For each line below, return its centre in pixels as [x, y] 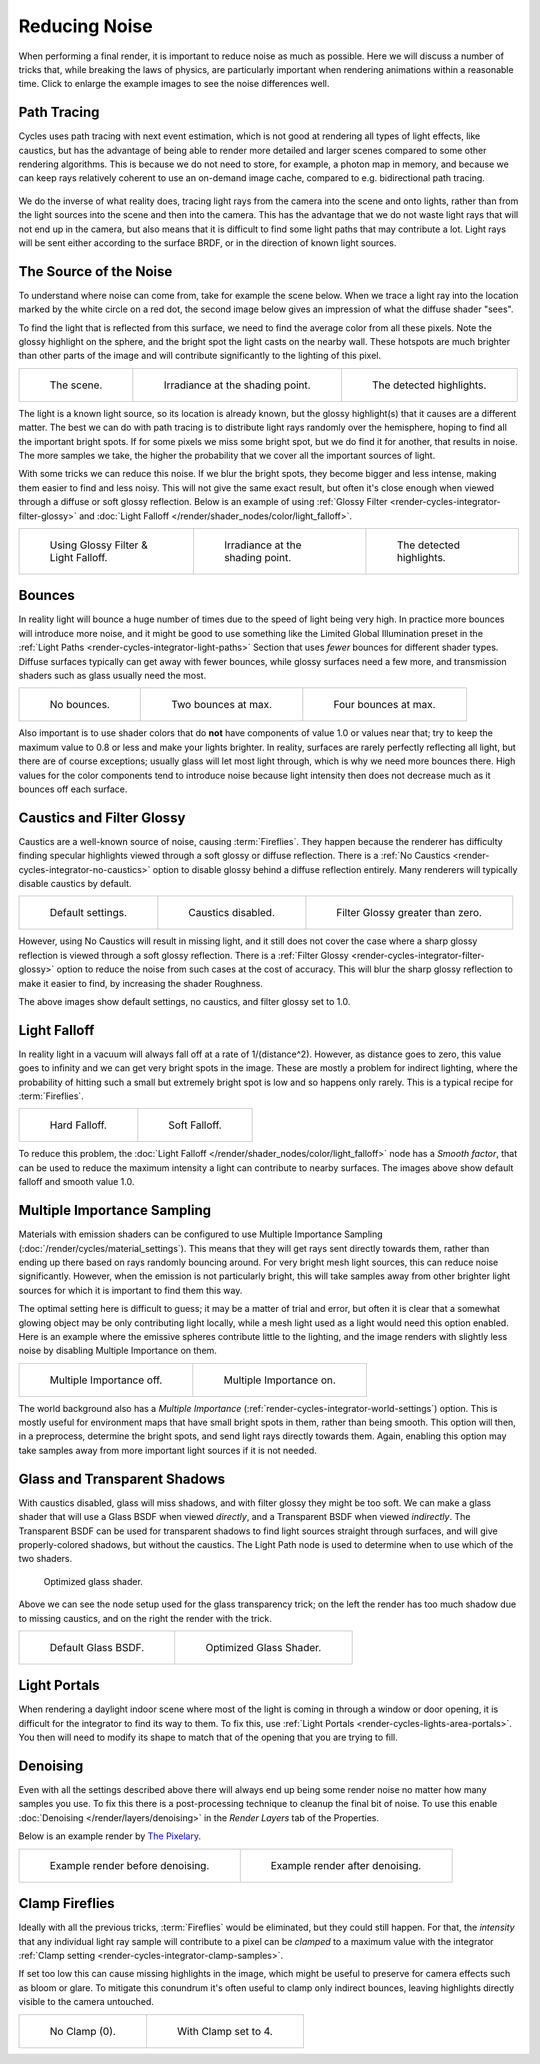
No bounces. [79, 705]
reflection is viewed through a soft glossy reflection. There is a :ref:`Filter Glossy [183, 955]
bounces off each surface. [73, 789]
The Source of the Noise [95, 271]
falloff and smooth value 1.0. [76, 1182]
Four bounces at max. [384, 705]
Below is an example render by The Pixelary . [110, 1836]
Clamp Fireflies [66, 1903]
